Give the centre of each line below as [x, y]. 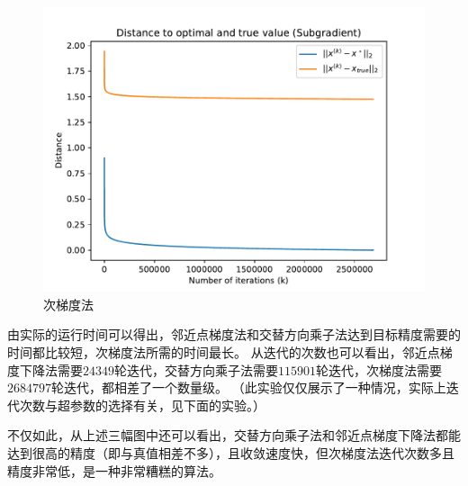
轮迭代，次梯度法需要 [379, 369]
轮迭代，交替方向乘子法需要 [196, 369]
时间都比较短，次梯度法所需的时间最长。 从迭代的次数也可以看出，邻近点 [224, 352]
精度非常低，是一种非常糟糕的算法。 [114, 470]
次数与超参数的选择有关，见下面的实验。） [142, 405]
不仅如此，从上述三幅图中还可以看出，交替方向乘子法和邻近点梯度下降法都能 [234, 435]
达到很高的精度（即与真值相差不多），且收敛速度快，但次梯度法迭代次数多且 [231, 452]
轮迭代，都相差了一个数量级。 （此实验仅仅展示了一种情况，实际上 [249, 387]
